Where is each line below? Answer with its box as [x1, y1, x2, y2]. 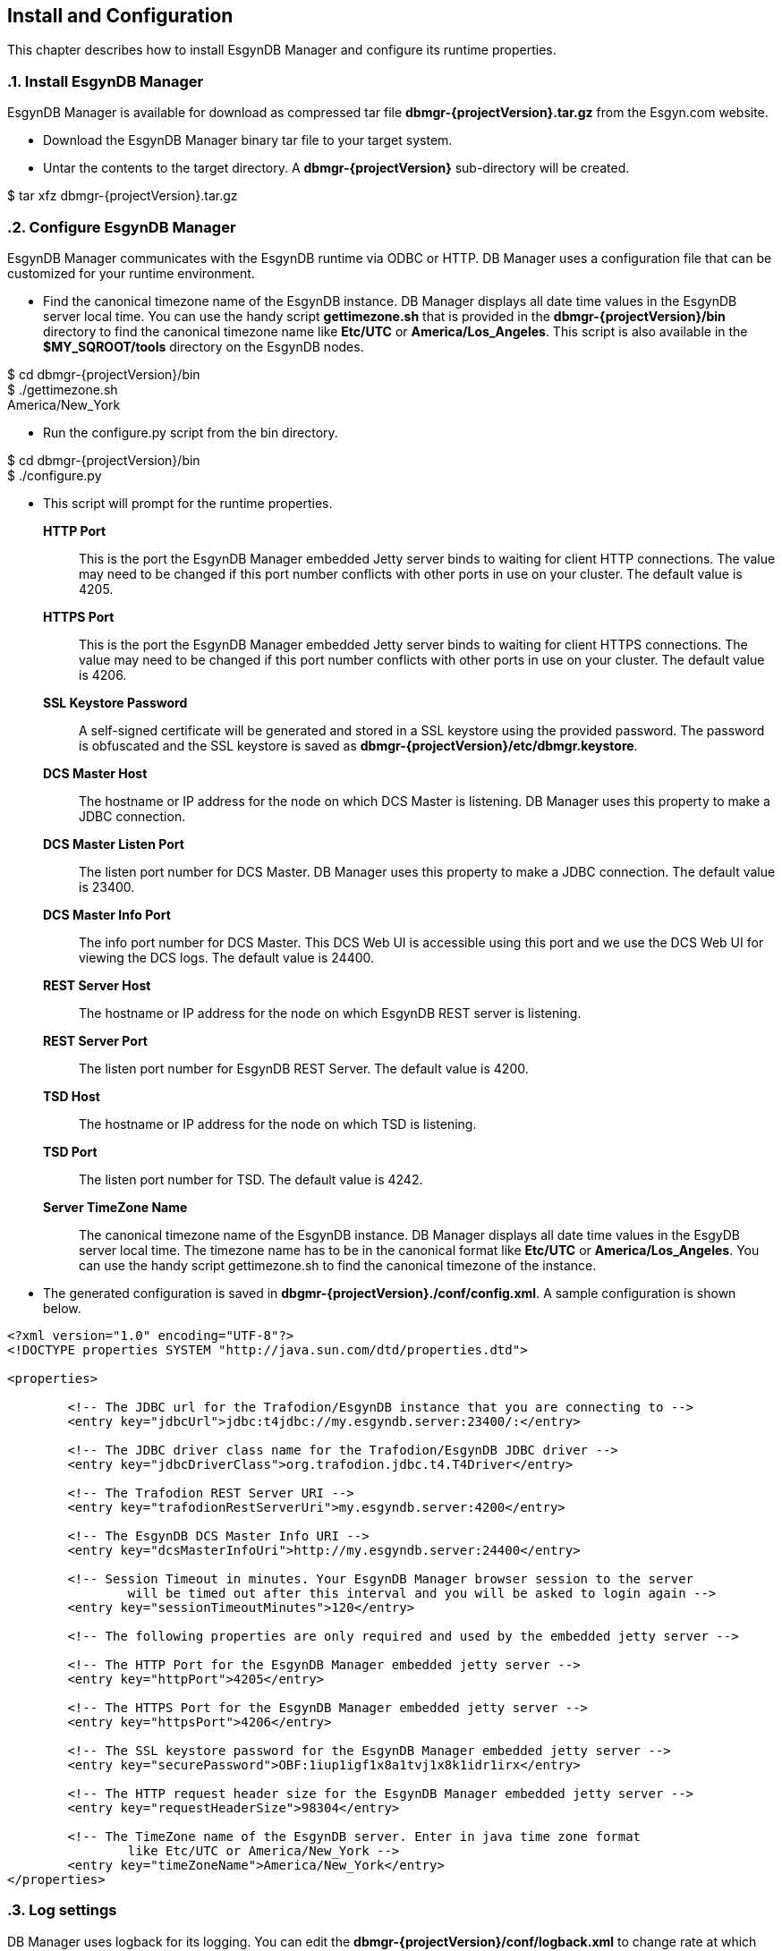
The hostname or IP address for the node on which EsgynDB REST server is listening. [79, 1005, 582, 1021]
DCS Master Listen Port [43, 836, 184, 852]
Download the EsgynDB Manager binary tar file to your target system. [43, 132, 453, 148]
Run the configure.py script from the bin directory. [43, 424, 338, 440]
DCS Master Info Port [43, 906, 171, 922]
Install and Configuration [7, 4, 234, 27]
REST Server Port [43, 1032, 148, 1048]
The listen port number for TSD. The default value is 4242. [79, 1171, 423, 1187]
